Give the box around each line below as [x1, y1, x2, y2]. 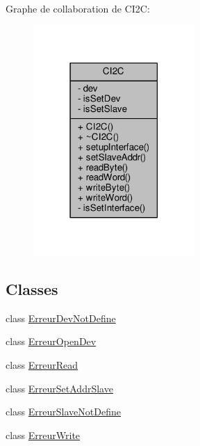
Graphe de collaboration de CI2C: [6, 1, 150, 15]
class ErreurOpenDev [6, 334, 97, 349]
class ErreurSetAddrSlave [6, 381, 113, 395]
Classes [6, 278, 58, 299]
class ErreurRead [6, 358, 78, 372]
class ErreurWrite [6, 427, 81, 442]
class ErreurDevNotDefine [6, 310, 116, 325]
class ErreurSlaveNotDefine [6, 404, 121, 419]
